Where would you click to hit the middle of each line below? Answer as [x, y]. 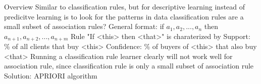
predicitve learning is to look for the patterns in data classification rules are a [124, 16]
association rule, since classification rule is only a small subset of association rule [129, 66]
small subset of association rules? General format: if [84, 26]
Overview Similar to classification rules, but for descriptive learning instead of [125, 6]
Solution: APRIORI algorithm [51, 76]
